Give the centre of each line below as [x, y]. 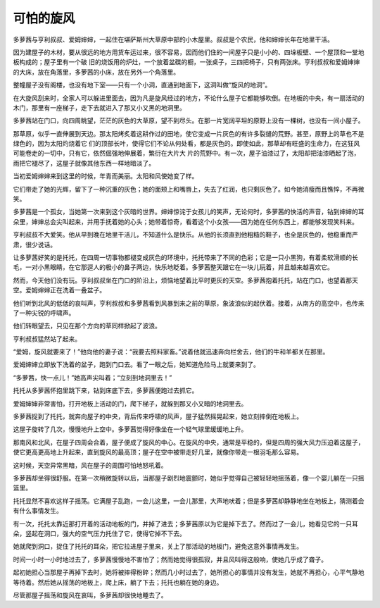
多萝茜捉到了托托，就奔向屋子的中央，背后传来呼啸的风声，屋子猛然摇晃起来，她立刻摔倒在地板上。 [158, 416]
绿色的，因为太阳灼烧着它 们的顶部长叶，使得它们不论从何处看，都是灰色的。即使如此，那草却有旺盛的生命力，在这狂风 [186, 144]
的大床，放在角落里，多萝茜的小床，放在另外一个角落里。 [96, 72]
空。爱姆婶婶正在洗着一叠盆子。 [59, 290]
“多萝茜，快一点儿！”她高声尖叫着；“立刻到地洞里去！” [93, 378]
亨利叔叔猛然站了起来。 [47, 339]
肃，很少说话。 [34, 244]
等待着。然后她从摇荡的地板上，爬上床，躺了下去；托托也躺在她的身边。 [118, 582]
